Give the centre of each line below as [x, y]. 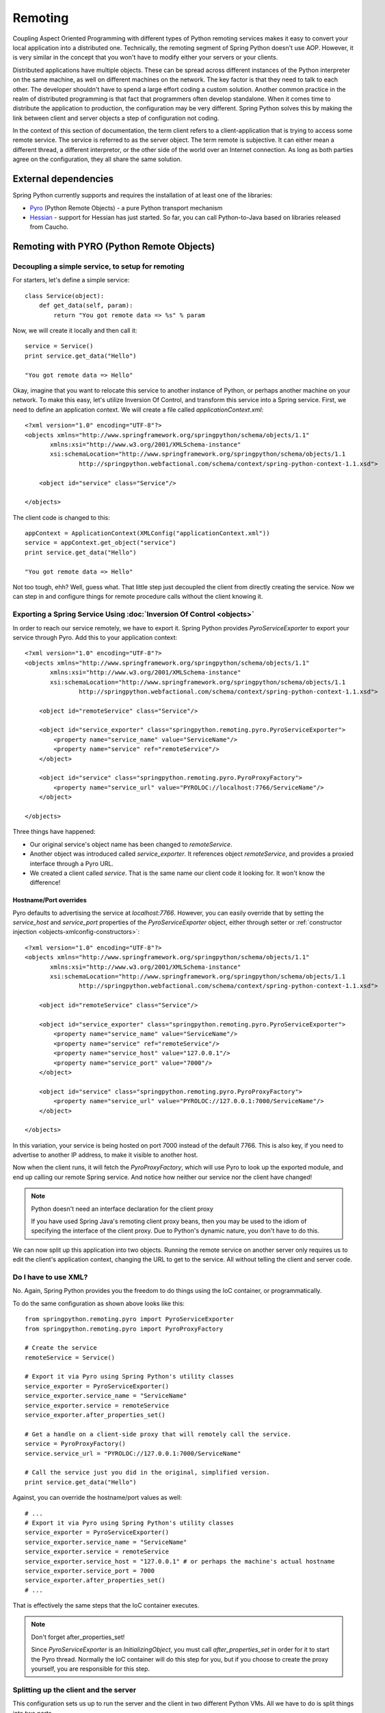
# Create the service [61, 1348]
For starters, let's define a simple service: [71, 280]
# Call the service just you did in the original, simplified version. [147, 1472]
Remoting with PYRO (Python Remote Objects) [114, 247]
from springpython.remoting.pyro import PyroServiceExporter [129, 1319]
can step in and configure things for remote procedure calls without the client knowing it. [138, 597]
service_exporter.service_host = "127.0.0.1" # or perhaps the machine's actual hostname [180, 1561]
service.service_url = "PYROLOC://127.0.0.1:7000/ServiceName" [133, 1453]
